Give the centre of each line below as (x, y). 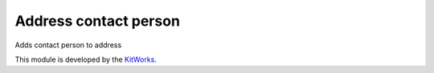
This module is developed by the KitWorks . (86, 59)
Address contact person (98, 21)
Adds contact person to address (68, 45)
